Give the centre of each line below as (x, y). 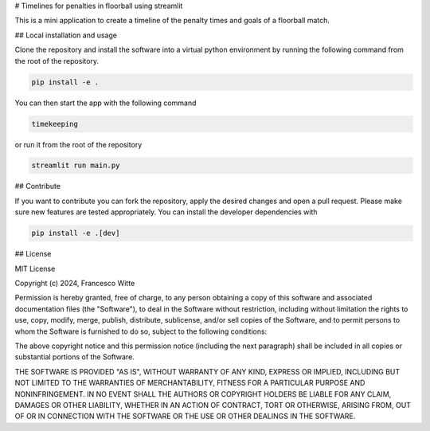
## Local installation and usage (66, 35)
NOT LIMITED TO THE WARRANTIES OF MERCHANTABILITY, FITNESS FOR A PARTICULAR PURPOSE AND (190, 383)
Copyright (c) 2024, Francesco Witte (75, 283)
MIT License (35, 268)
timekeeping (55, 124)
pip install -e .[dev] (76, 233)
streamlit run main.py (76, 166)
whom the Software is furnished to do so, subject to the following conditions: (141, 331)
